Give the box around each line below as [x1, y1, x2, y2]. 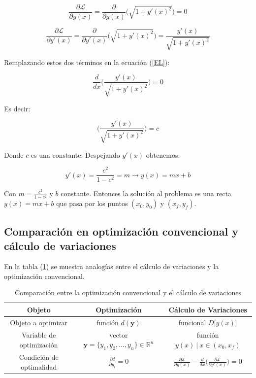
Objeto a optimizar [10, 317, 68, 327]
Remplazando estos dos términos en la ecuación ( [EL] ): [4, 57, 170, 67]
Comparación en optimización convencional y [4, 223, 239, 239]
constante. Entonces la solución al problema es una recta [61, 188, 231, 199]
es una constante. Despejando [31, 149, 120, 160]
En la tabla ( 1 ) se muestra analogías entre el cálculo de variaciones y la [4, 261, 219, 272]
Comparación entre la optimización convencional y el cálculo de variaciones [15, 287, 241, 298]
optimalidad [21, 361, 57, 372]
